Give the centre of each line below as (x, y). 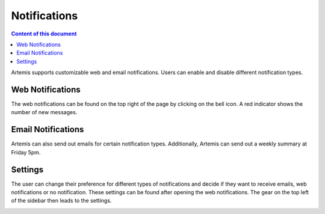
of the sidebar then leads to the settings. (61, 201)
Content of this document (44, 34)
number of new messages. (44, 112)
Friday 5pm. (26, 152)
